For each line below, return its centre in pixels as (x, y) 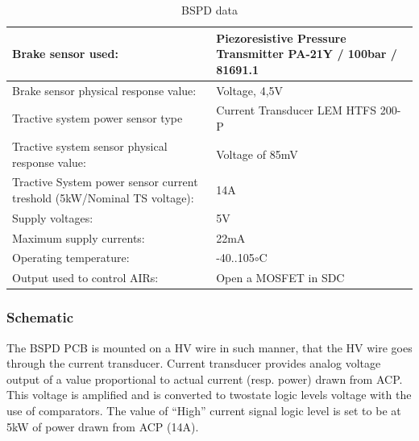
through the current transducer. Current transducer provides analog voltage (194, 363)
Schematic (40, 317)
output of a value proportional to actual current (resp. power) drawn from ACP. (205, 379)
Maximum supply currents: (79, 237)
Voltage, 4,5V (250, 90)
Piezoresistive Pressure (281, 37)
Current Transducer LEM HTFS (296, 110)
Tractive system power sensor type (97, 118)
